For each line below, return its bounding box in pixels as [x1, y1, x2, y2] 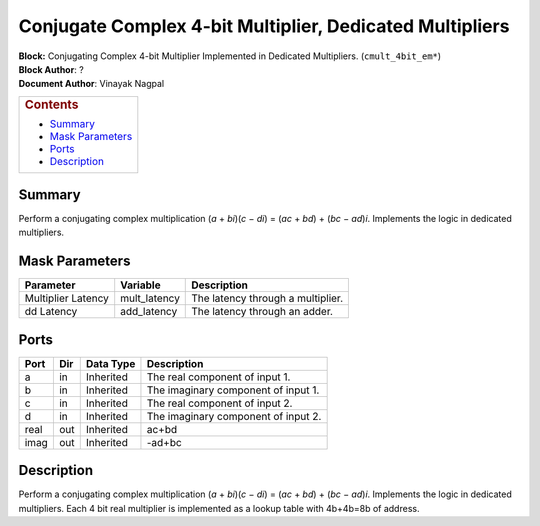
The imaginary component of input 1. [146, 383, 320, 397]
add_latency [120, 305, 178, 319]
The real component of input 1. [146, 370, 291, 384]
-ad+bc [146, 435, 182, 449]
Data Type [85, 356, 136, 370]
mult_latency [120, 291, 180, 305]
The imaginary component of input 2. [146, 409, 322, 423]
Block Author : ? [18, 63, 84, 75]
